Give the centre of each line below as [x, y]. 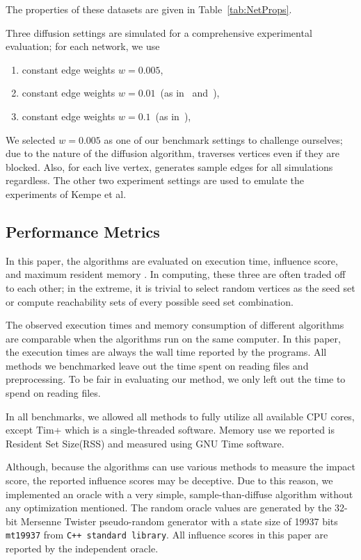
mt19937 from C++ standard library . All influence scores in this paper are [167, 535]
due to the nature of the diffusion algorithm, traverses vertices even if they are [173, 153]
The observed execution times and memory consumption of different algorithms [175, 325]
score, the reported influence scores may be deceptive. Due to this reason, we [169, 480]
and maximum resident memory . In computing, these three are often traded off [176, 274]
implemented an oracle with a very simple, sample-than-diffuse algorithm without [179, 494]
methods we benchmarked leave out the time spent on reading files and [157, 365]
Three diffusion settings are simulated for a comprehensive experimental [159, 32]
